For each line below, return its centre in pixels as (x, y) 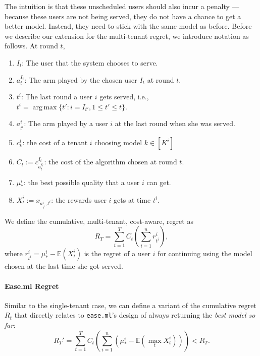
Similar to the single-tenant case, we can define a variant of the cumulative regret (131, 305)
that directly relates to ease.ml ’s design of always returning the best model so (135, 315)
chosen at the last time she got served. (64, 266)
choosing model (118, 142)
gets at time (132, 199)
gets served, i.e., (124, 97)
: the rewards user (79, 199)
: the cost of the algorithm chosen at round (111, 162)
